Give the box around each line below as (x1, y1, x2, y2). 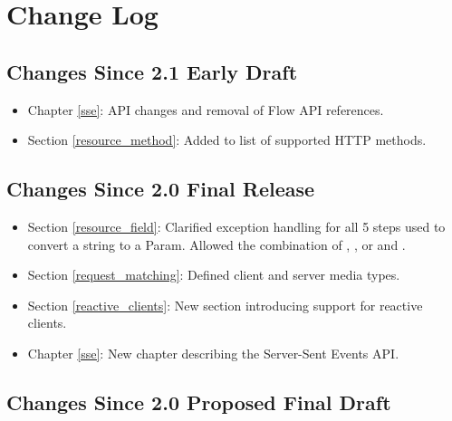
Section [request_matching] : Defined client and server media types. (27, 265, 400, 284)
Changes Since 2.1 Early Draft (6, 57, 298, 85)
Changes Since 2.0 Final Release (6, 175, 315, 203)
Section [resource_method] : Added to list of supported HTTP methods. (27, 130, 427, 149)
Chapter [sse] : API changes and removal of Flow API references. (27, 100, 384, 119)
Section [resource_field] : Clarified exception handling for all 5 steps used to (27, 216, 446, 235)
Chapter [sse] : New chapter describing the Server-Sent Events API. (27, 343, 399, 362)
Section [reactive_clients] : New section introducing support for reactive (27, 295, 423, 314)
